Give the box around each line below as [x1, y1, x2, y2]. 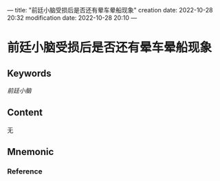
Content [7, 107, 43, 119]
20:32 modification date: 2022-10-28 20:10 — [7, 14, 137, 22]
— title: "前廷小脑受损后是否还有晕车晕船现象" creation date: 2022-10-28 [7, 6, 213, 14]
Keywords [7, 67, 52, 79]
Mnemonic [7, 146, 54, 158]
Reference [7, 167, 43, 176]
